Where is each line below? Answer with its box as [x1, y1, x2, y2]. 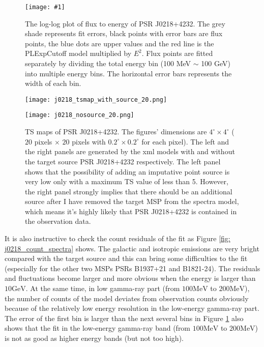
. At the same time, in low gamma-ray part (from [25, 283, 180, 294]
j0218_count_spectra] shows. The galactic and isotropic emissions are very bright [5, 243, 259, 253]
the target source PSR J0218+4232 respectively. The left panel [25, 156, 221, 166]
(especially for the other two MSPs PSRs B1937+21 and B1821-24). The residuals [5, 263, 260, 273]
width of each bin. [25, 78, 81, 89]
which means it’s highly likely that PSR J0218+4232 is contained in [25, 206, 237, 216]
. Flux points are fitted [141, 48, 213, 59]
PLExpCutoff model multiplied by [25, 48, 132, 59]
